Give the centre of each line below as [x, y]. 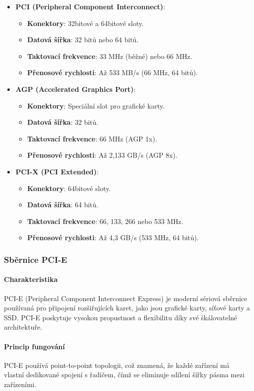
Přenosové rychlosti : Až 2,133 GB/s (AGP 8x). [102, 155]
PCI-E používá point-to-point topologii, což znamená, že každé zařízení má [117, 365]
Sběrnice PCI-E [36, 259]
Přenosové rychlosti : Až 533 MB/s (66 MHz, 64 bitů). [113, 72]
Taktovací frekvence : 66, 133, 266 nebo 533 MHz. [105, 221]
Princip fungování [35, 346]
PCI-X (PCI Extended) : [57, 171]
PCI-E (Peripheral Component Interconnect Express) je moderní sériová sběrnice [126, 298]
